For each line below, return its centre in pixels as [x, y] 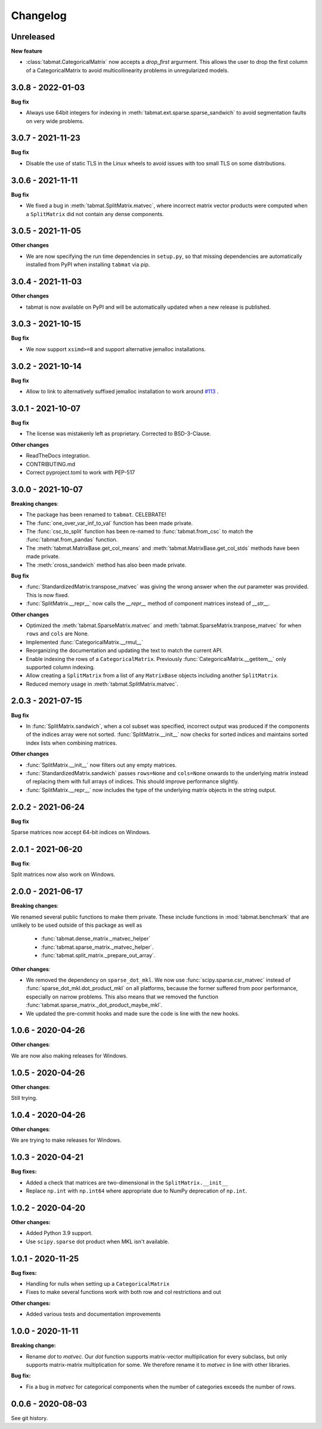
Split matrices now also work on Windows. [63, 874]
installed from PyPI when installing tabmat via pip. [88, 265]
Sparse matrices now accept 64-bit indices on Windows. [81, 832]
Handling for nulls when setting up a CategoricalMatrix [98, 1284]
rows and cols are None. [58, 634]
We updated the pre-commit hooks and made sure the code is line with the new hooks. [133, 1013]
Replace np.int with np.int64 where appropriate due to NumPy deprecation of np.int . [137, 1191]
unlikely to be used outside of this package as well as [77, 925]
